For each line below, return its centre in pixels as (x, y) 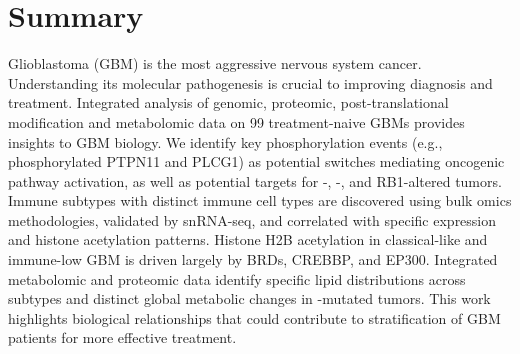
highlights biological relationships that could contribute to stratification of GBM (254, 317)
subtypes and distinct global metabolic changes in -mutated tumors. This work (249, 298)
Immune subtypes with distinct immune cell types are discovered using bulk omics (260, 200)
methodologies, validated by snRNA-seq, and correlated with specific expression (252, 219)
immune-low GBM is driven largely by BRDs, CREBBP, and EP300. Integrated (253, 259)
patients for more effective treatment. (122, 337)
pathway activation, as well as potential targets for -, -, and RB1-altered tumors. (255, 180)
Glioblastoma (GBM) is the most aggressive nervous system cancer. (215, 63)
